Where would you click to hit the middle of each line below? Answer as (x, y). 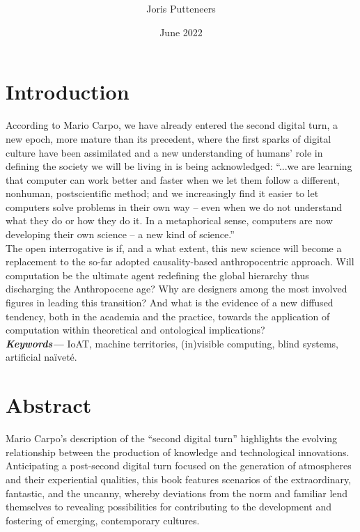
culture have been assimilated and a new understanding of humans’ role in (164, 152)
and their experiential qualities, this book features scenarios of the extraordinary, (179, 479)
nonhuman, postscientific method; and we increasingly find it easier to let (162, 193)
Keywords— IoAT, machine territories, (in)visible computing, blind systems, (172, 343)
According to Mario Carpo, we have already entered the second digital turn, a (172, 125)
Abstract (49, 405)
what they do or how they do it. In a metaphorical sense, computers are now (169, 220)
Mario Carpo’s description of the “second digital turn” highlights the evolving (172, 438)
